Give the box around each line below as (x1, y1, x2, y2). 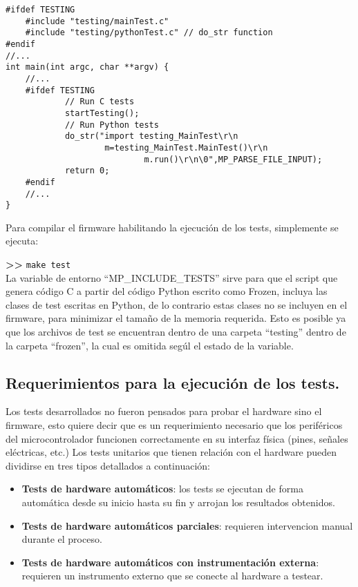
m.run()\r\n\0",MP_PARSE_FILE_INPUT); (144, 154, 323, 164)
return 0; (64, 166, 110, 176)
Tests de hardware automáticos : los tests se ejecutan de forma (21, 481, 303, 496)
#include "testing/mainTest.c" (25, 16, 169, 26)
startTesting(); (64, 108, 140, 118)
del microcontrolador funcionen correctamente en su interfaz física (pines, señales (6, 431, 348, 445)
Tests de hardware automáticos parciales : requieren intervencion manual (21, 518, 353, 532)
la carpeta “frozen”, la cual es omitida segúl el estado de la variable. (6, 338, 294, 352)
